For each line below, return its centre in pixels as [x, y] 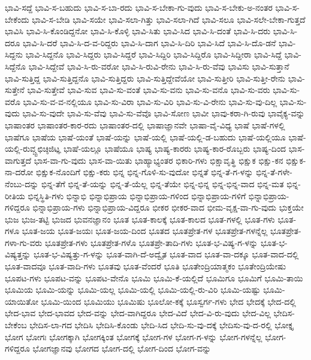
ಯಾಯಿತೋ [22, 301]
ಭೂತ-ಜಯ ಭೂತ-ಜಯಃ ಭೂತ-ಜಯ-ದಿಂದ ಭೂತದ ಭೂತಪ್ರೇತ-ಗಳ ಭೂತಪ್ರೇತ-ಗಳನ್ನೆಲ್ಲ [145, 231]
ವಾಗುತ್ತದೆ [18, 160]
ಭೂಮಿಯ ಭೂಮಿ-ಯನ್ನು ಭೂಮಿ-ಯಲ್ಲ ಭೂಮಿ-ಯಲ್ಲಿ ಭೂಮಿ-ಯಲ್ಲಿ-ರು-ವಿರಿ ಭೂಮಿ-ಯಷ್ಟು [133, 289]
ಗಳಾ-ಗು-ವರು [24, 242]
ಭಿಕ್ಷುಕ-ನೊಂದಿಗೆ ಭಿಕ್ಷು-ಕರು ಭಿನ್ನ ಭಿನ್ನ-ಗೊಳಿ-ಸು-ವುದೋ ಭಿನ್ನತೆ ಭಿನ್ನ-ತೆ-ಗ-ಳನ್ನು [145, 172]
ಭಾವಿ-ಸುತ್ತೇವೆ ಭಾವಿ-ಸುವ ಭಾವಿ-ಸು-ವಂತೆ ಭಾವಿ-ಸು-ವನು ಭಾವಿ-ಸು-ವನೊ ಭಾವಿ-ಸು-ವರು [149, 90]
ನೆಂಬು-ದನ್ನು [22, 183]
